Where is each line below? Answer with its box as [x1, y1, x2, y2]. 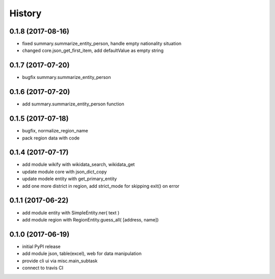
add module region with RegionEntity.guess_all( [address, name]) [22, 216, 159, 222]
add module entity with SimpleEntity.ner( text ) [22, 209, 120, 216]
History [9, 8, 42, 19]
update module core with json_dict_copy [22, 169, 107, 175]
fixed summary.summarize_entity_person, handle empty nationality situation [22, 41, 182, 47]
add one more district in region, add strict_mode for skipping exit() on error [22, 183, 180, 189]
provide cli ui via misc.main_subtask [22, 258, 98, 264]
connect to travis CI [22, 265, 64, 271]
